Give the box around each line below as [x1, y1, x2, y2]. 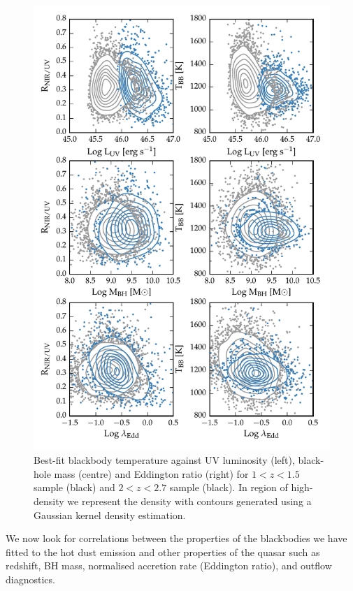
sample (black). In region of [169, 480, 288, 495]
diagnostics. [6, 571, 55, 586]
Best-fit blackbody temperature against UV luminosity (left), [34, 453, 295, 467]
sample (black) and [34, 480, 115, 495]
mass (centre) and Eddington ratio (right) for [54, 466, 249, 481]
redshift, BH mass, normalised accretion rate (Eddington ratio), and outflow [6, 558, 332, 573]
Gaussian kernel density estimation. [34, 507, 186, 522]
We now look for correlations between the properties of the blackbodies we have [6, 531, 347, 546]
